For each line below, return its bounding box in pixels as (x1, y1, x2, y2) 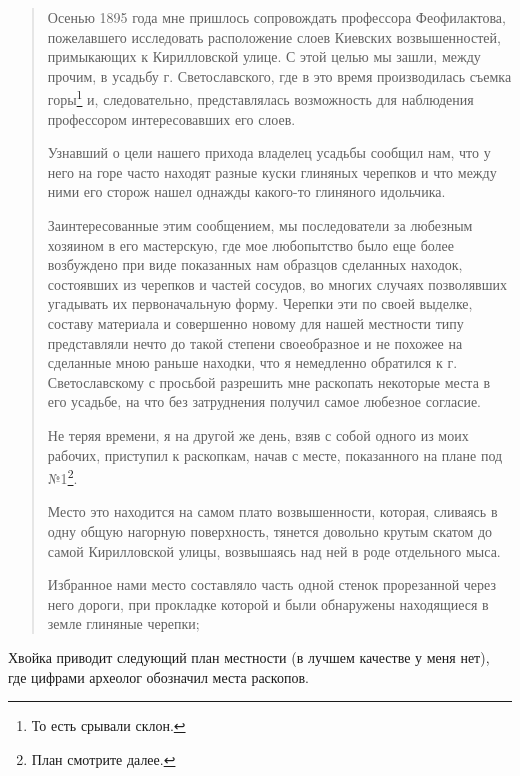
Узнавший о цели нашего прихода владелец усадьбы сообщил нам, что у (47, 142, 491, 163)
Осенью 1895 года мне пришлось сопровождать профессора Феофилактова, (47, 7, 506, 27)
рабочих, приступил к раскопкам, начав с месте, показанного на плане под (47, 444, 503, 465)
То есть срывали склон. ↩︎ (31, 715, 186, 736)
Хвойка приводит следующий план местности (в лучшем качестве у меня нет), (8, 646, 490, 667)
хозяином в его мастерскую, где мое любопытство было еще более (47, 234, 454, 255)
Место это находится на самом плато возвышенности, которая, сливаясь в (47, 501, 498, 522)
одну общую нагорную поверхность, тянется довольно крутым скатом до (47, 520, 493, 541)
